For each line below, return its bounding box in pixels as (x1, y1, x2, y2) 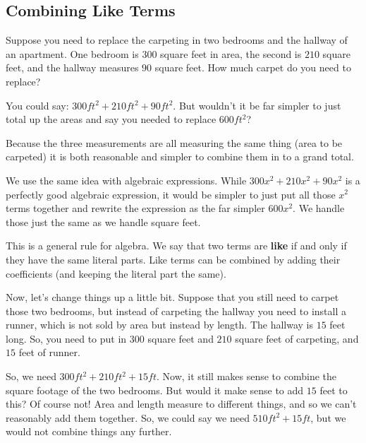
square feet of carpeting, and (235, 331, 359, 345)
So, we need (6, 369, 56, 384)
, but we (310, 410, 346, 425)
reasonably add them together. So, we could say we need (6, 410, 250, 425)
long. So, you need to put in (6, 331, 127, 345)
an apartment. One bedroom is (6, 46, 139, 61)
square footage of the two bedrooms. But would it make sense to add (6, 382, 304, 397)
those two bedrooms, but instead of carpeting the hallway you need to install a (6, 303, 346, 318)
